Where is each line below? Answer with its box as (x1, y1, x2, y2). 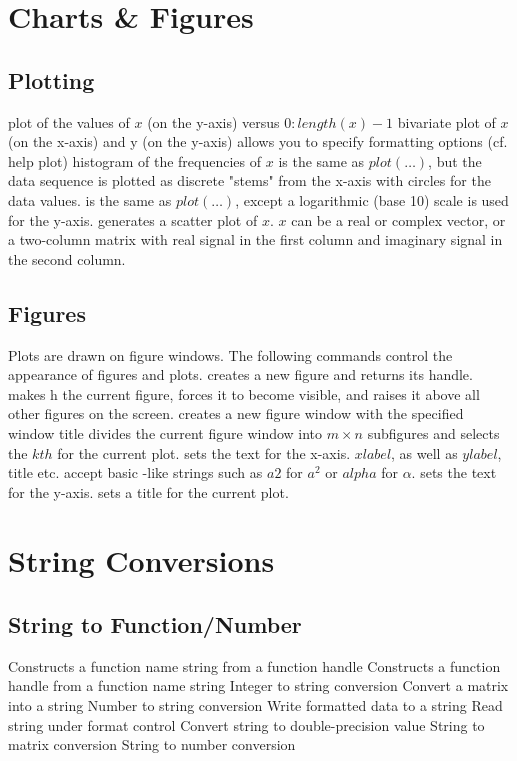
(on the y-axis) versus (147, 111, 280, 132)
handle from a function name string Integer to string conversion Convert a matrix (8, 675, 509, 696)
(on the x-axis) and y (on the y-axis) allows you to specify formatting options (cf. (8, 131, 508, 152)
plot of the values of (8, 111, 130, 132)
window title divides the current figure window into (8, 422, 323, 443)
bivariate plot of (397, 111, 496, 132)
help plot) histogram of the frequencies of (8, 150, 262, 171)
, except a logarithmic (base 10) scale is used (235, 189, 509, 210)
